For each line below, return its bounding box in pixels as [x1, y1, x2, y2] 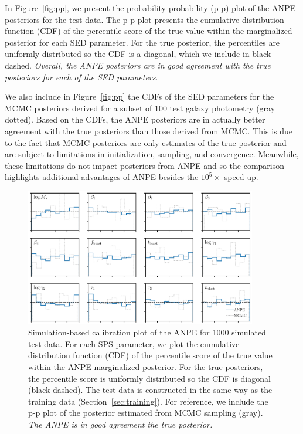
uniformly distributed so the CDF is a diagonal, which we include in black [5, 48, 271, 60]
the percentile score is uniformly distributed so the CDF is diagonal [28, 372, 271, 384]
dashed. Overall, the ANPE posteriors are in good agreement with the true [5, 59, 271, 71]
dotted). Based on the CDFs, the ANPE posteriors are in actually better [5, 113, 265, 126]
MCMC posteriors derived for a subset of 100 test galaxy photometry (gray [5, 101, 275, 114]
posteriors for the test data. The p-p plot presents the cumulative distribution [5, 13, 284, 25]
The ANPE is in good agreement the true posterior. [28, 418, 213, 430]
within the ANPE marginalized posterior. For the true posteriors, [28, 361, 263, 373]
